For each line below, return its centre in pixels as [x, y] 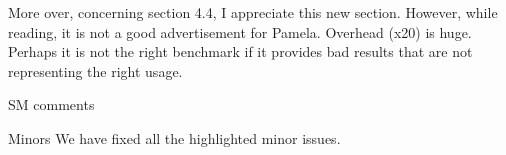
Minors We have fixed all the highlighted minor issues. [174, 137]
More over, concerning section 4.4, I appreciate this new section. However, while [253, 12]
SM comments [51, 104]
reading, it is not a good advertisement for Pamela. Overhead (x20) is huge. [240, 31]
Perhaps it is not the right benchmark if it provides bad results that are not [240, 51]
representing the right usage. [95, 70]
